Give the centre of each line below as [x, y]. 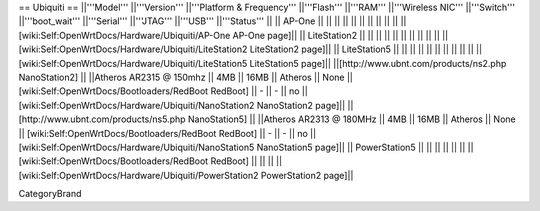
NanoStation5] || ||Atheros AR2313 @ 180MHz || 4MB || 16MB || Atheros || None [351, 119]
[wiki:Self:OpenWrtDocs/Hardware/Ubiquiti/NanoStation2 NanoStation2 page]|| [182, 105]
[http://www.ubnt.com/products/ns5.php [102, 119]
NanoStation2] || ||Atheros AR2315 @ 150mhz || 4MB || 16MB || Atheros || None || [186, 77]
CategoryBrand [50, 194]
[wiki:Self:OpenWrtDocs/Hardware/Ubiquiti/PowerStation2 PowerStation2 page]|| [186, 175]
